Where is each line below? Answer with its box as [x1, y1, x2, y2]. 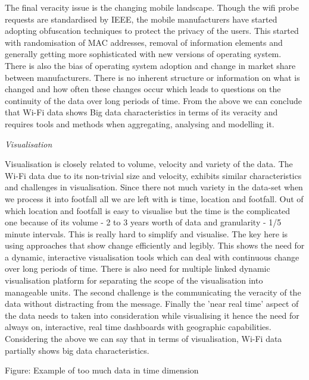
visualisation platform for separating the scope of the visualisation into [5, 274, 263, 287]
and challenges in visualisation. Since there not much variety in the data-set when [5, 181, 303, 193]
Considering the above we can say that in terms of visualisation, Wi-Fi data [5, 332, 282, 345]
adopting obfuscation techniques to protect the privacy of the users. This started [5, 24, 299, 37]
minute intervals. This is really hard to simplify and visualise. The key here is [5, 227, 288, 240]
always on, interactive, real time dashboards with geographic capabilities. [5, 321, 271, 333]
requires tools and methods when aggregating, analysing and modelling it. [5, 117, 274, 130]
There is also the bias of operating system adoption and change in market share [5, 59, 296, 71]
